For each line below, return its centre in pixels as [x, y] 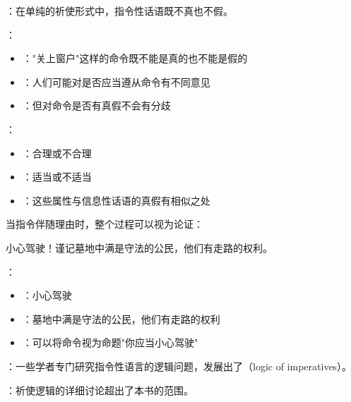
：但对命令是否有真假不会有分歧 [96, 105]
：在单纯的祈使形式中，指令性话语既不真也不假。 [119, 11]
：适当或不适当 [57, 177]
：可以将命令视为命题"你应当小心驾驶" [110, 342]
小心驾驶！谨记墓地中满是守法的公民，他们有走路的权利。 [139, 247]
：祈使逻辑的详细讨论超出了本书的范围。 [100, 390]
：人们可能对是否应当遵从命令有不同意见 [116, 81]
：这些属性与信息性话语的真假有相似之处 [116, 200]
